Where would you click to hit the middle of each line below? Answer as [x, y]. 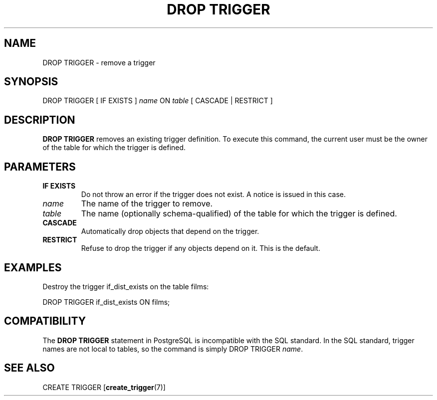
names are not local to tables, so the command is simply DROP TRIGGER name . [173, 349]
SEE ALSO [29, 368]
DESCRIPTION [40, 120]
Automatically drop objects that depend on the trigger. [170, 231]
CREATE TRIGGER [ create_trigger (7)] [104, 387]
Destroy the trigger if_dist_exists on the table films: [126, 286]
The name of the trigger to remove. [147, 204]
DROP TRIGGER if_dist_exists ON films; [106, 302]
